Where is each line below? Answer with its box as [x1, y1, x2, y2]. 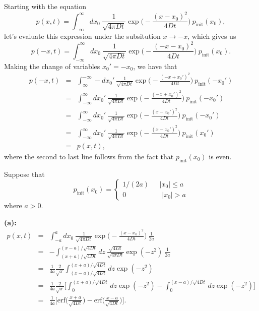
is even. [209, 151, 232, 161]
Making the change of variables [4, 60, 100, 71]
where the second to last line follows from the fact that [4, 151, 174, 161]
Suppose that [4, 168, 45, 179]
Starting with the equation [4, 1, 87, 11]
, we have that [133, 60, 177, 71]
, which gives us [187, 31, 236, 41]
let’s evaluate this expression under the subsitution [4, 31, 161, 41]
